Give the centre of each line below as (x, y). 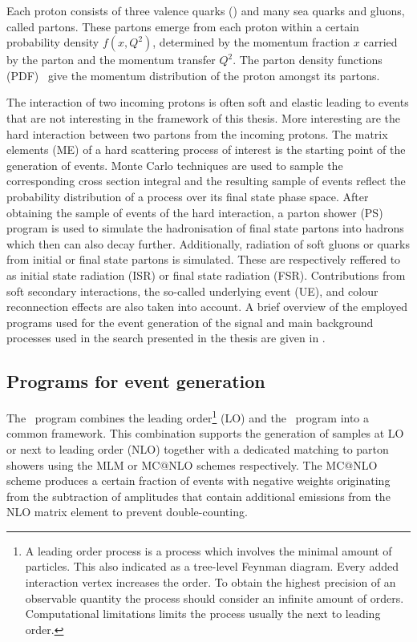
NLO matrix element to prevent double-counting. (127, 512)
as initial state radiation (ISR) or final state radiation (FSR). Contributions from (206, 275)
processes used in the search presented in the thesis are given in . (166, 338)
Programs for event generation (136, 381)
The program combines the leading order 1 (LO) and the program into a (188, 416)
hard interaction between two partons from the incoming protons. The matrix (197, 133)
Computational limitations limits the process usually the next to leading (203, 614)
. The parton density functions (308, 60)
